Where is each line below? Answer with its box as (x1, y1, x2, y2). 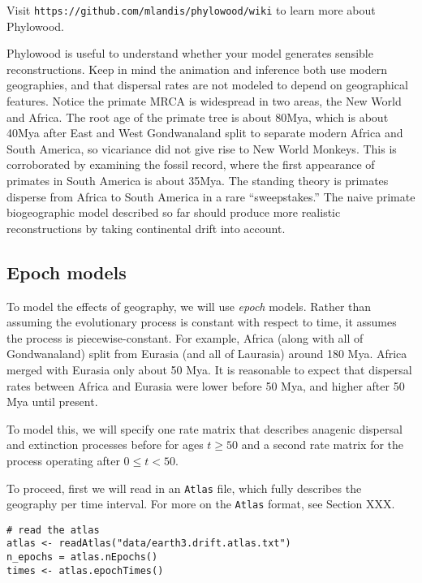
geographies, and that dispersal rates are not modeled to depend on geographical (6, 76, 408, 93)
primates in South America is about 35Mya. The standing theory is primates (6, 172, 389, 188)
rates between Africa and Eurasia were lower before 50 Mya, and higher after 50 (6, 377, 405, 394)
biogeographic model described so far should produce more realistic (6, 204, 341, 221)
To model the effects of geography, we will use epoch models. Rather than (6, 297, 372, 314)
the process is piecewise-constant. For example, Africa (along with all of (6, 329, 364, 346)
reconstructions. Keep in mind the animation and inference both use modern (6, 60, 388, 77)
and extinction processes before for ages (6, 436, 204, 453)
